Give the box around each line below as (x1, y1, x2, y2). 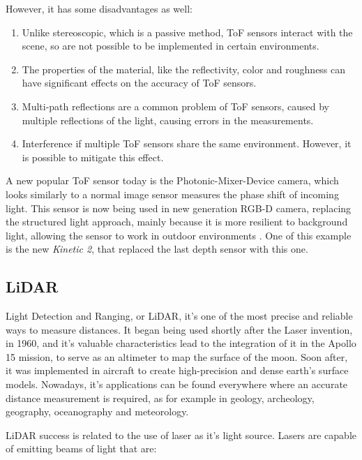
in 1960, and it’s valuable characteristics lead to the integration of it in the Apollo (6, 336, 356, 350)
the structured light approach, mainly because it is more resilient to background (6, 214, 348, 229)
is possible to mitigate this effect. (22, 149, 164, 164)
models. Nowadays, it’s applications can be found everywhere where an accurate (6, 377, 348, 392)
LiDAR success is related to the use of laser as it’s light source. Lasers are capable (6, 427, 356, 442)
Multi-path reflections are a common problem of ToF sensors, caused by (22, 98, 329, 113)
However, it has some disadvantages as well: (6, 1, 193, 15)
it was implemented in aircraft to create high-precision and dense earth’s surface (6, 363, 349, 378)
